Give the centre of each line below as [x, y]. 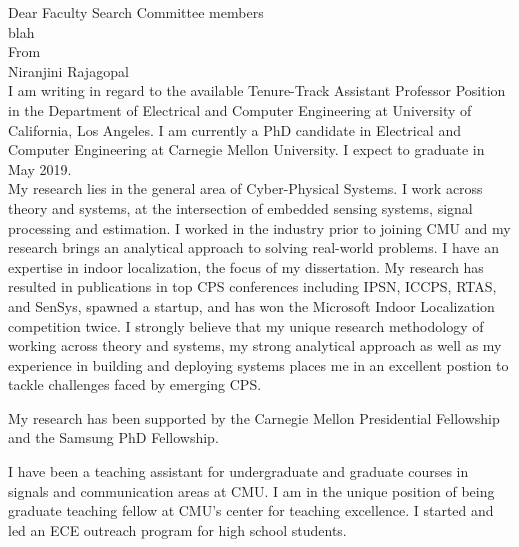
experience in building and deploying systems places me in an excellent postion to [258, 364]
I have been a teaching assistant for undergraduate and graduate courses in [238, 471]
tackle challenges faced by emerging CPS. [135, 384]
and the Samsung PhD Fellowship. [113, 437]
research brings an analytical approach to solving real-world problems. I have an [253, 247]
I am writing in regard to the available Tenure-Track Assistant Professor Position [257, 90]
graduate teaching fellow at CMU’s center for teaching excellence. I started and [251, 510]
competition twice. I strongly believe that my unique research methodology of [246, 325]
